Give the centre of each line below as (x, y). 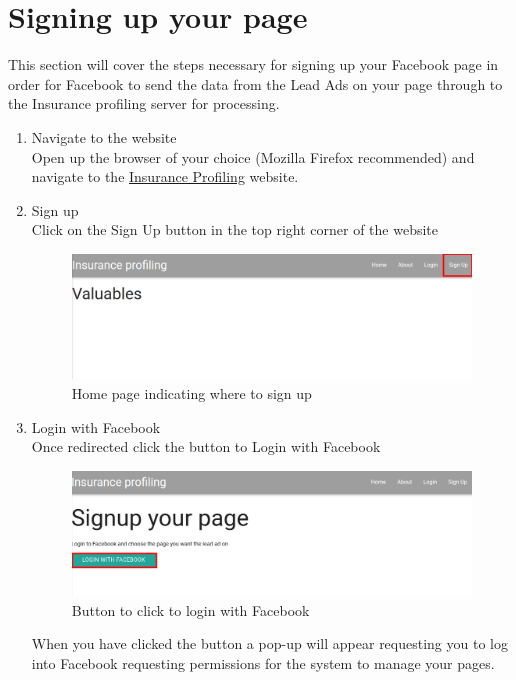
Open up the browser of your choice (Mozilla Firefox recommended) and (253, 156)
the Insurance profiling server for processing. (144, 103)
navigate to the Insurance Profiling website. (165, 176)
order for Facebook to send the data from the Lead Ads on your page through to (255, 83)
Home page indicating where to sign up (191, 392)
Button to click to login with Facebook (190, 609)
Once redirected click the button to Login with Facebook (206, 446)
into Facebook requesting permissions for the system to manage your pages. (263, 662)
